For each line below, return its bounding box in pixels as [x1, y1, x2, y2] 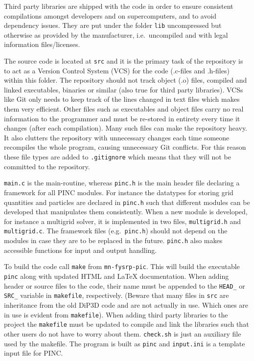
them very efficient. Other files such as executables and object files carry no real [4, 104, 244, 114]
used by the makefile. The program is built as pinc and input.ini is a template [4, 338, 245, 348]
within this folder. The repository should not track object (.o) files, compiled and [4, 75, 247, 85]
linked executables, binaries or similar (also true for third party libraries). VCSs [4, 84, 243, 94]
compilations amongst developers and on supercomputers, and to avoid [4, 10, 217, 21]
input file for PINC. [4, 348, 63, 358]
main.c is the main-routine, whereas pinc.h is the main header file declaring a [4, 178, 240, 188]
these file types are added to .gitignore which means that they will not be [4, 152, 231, 162]
